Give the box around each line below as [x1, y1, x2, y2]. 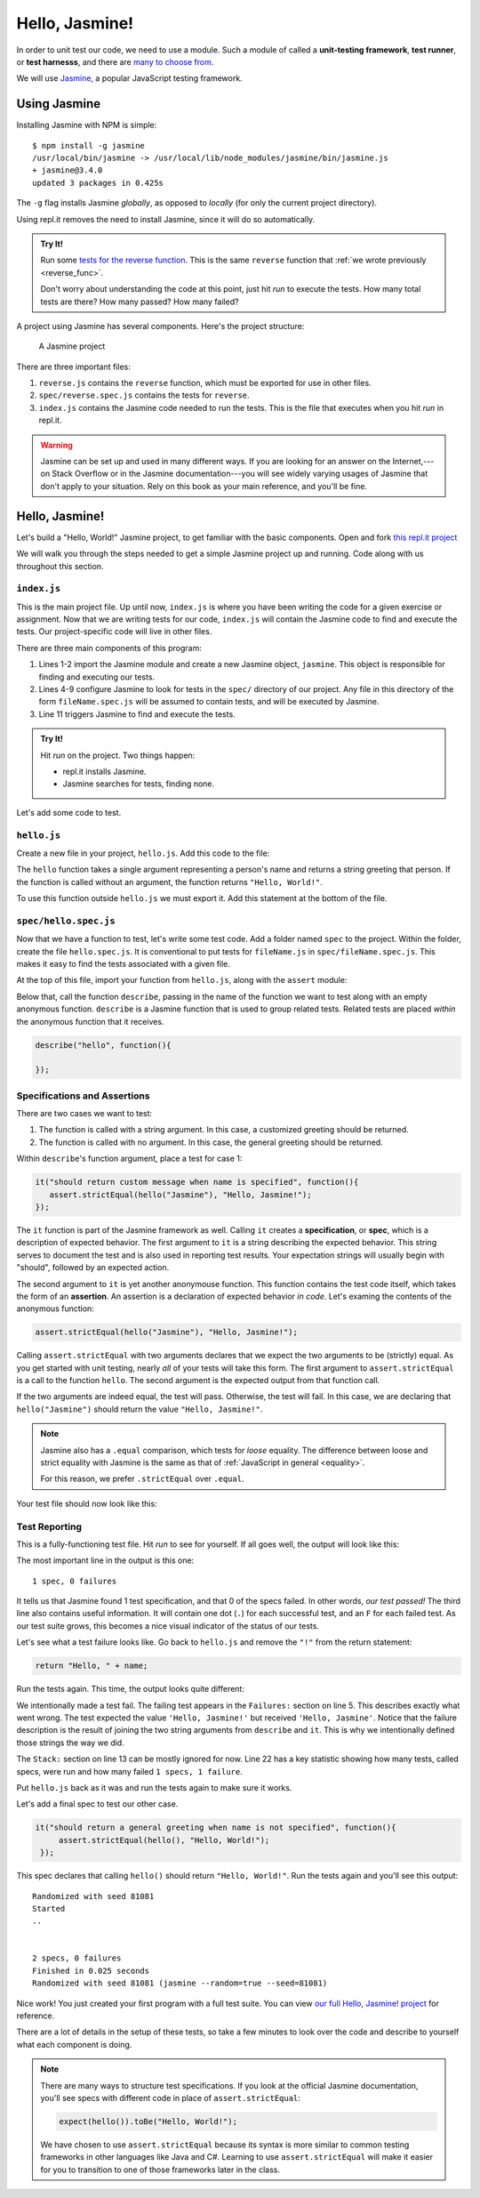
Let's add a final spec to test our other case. [16, 1799, 179, 1809]
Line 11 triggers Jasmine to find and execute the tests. [38, 708, 236, 720]
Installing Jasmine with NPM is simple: [16, 120, 157, 131]
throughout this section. [16, 560, 104, 571]
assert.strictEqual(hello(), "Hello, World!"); [58, 1835, 270, 1845]
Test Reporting [16, 1520, 82, 1533]
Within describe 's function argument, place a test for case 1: [16, 1153, 243, 1164]
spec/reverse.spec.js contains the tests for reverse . [38, 390, 250, 400]
